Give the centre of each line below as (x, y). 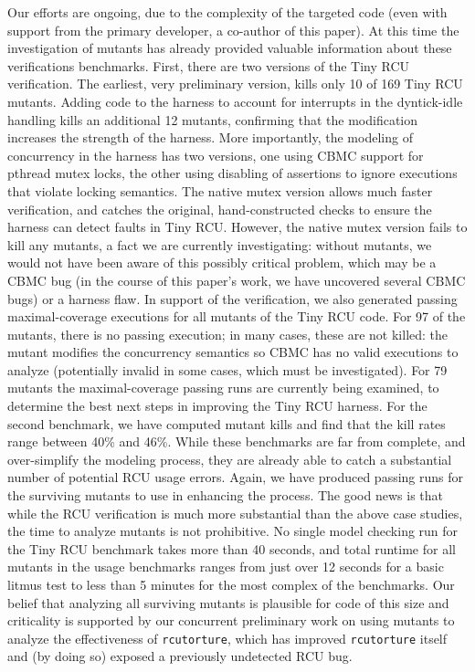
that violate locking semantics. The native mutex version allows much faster (220, 190)
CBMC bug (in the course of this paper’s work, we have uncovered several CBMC (237, 280)
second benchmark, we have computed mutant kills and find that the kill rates (227, 423)
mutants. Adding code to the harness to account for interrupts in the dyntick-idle (235, 101)
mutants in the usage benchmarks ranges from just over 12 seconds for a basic (226, 567)
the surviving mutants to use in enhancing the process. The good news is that (225, 495)
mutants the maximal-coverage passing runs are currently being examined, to (223, 388)
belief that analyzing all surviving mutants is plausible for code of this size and (228, 602)
